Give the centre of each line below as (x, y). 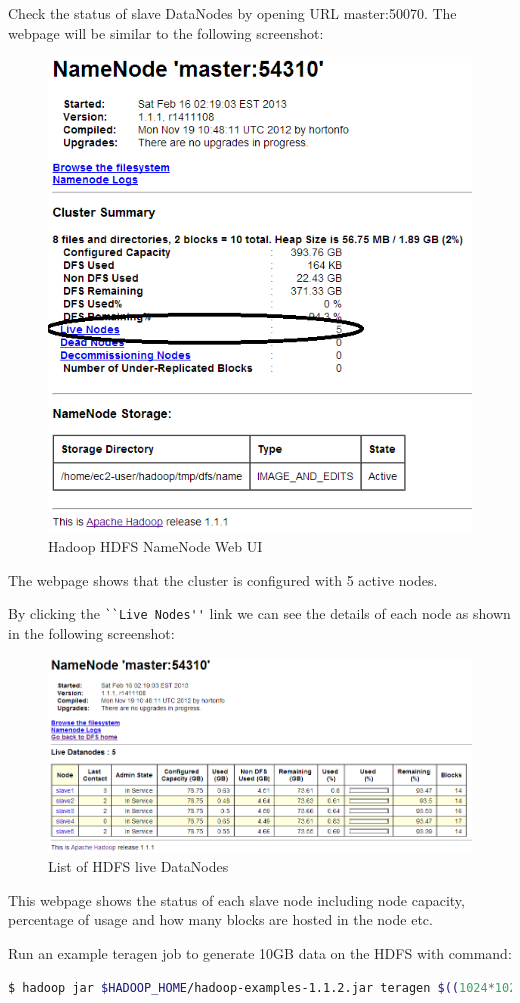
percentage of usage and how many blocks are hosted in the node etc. (220, 919)
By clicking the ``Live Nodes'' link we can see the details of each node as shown (259, 613)
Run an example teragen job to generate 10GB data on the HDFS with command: (260, 952)
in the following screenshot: (91, 633)
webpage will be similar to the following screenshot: (166, 32)
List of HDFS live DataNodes (138, 866)
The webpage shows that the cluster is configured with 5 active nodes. (223, 579)
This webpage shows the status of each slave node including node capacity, (236, 899)
